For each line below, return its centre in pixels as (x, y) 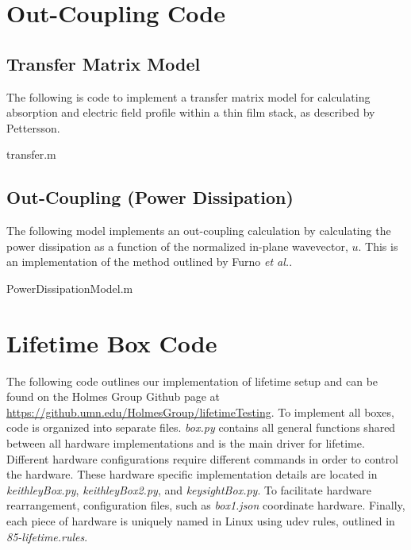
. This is (378, 246)
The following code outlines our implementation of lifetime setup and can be (192, 381)
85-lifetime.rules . (47, 536)
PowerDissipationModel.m (70, 288)
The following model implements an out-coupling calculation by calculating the (199, 231)
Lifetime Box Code (112, 342)
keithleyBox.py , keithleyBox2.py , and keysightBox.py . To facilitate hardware (189, 489)
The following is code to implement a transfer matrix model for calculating (188, 96)
